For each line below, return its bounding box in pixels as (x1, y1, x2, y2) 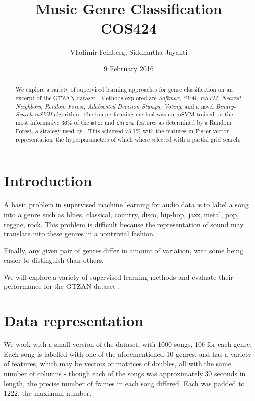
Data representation (4, 310, 144, 331)
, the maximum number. (18, 388, 92, 398)
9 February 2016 (104, 63, 153, 73)
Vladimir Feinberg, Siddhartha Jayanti (70, 47, 188, 57)
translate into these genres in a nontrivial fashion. (4, 229, 155, 239)
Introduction (4, 171, 92, 191)
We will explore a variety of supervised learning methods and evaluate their (4, 271, 233, 282)
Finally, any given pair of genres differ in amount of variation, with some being (4, 245, 244, 255)
